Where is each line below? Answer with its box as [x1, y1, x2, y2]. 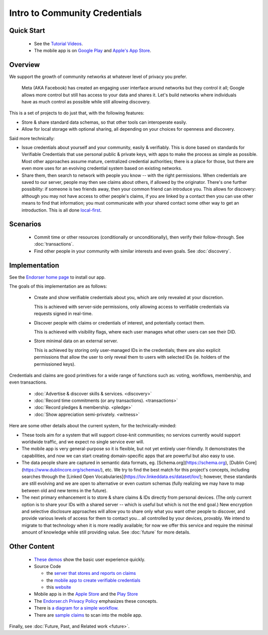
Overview [9, 60, 40, 69]
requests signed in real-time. [34, 311, 93, 317]
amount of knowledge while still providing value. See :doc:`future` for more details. [21, 529, 191, 535]
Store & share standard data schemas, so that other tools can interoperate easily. [21, 119, 187, 125]
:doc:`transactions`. [34, 241, 74, 247]
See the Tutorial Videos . [34, 40, 83, 47]
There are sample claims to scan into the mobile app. [34, 612, 142, 618]
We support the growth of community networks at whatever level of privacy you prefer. [9, 74, 187, 79]
